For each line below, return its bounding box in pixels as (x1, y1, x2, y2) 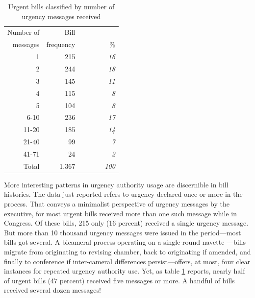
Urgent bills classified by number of (8, 1, 115, 11)
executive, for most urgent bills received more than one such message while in (4, 208, 237, 218)
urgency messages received (22, 11, 101, 21)
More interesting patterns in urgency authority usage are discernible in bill (4, 179, 229, 189)
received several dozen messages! (4, 285, 101, 295)
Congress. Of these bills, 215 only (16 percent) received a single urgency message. (4, 218, 249, 228)
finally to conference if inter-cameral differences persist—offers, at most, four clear (4, 256, 251, 266)
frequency (46, 39, 76, 49)
